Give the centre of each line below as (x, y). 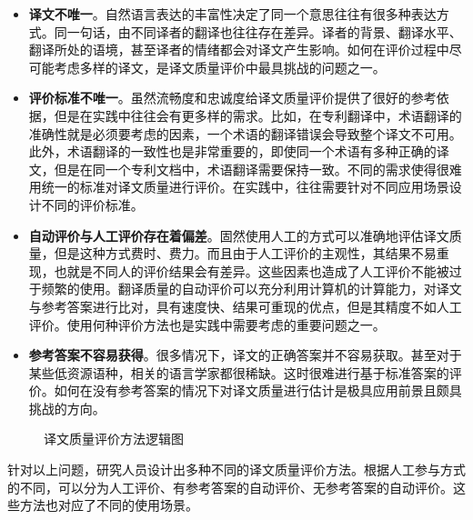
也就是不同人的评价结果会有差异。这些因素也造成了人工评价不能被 (252, 270)
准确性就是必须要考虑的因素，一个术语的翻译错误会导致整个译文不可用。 (245, 133)
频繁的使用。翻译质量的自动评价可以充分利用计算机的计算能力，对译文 (252, 289)
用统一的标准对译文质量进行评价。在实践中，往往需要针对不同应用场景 (239, 187)
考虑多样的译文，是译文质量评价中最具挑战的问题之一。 (220, 67)
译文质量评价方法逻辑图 (114, 439)
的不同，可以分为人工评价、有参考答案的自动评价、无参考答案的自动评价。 (230, 487)
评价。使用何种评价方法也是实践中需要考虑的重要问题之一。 (207, 324)
